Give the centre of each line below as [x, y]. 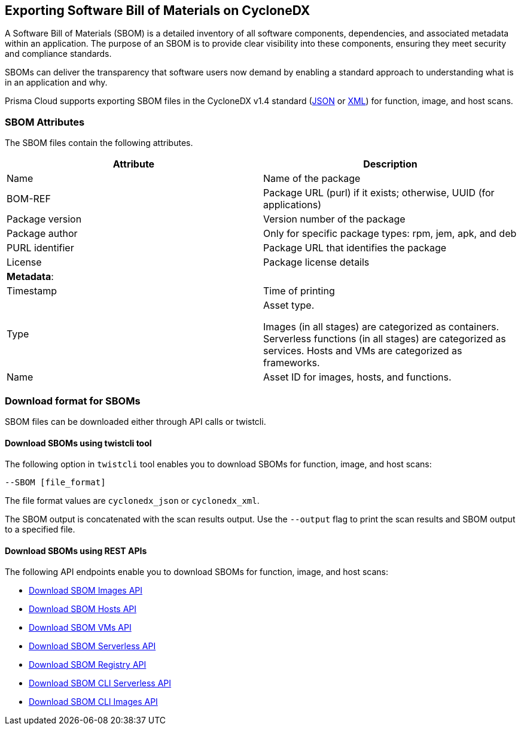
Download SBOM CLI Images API [93, 702]
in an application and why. [56, 83]
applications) [293, 205]
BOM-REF [29, 199]
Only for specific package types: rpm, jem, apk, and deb [390, 234]
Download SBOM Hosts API [83, 609]
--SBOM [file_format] [55, 483]
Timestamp [32, 291]
